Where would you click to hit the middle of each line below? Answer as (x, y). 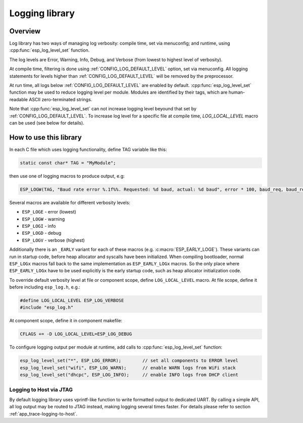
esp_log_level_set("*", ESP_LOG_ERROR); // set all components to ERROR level (129, 361)
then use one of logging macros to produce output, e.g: (67, 176)
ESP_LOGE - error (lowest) (49, 212)
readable (18, 99)
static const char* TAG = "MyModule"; (68, 163)
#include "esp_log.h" (47, 308)
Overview (25, 31)
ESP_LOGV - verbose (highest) (54, 240)
